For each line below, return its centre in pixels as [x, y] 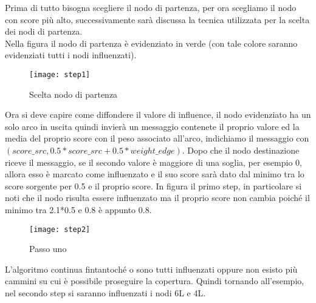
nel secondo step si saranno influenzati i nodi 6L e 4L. [105, 293]
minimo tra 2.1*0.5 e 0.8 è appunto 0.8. [78, 209]
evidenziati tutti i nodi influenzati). [71, 55]
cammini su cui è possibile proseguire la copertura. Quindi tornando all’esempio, [155, 281]
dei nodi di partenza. [44, 31]
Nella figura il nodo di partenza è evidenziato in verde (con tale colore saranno [151, 43]
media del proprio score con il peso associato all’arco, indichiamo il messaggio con [157, 138]
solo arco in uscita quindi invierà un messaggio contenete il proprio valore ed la [152, 126]
